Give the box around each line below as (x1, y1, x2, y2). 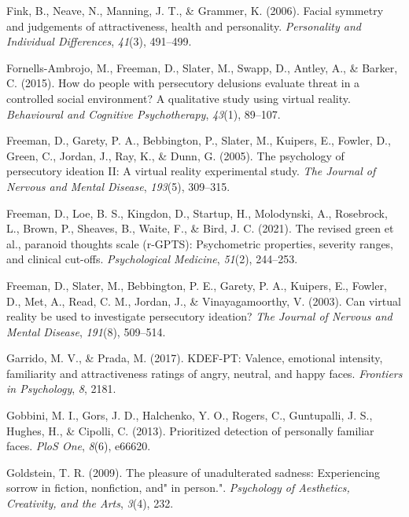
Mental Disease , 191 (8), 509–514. (6, 323, 166, 339)
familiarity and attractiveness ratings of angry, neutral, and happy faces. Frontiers (6, 365, 403, 381)
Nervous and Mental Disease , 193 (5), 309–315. (6, 178, 230, 194)
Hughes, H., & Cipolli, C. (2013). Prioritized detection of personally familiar (6, 422, 374, 438)
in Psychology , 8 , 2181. (6, 380, 116, 397)
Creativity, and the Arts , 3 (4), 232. (6, 495, 174, 511)
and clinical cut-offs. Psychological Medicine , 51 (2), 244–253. (6, 251, 298, 267)
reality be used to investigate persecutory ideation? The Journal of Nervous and (6, 308, 392, 324)
